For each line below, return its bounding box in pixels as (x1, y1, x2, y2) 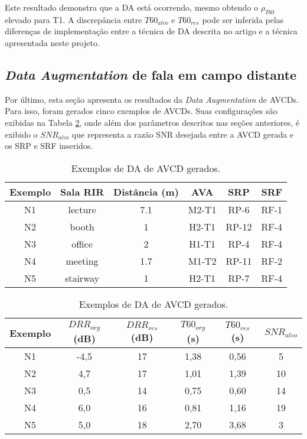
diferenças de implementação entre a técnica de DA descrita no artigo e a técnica (5, 25, 298, 37)
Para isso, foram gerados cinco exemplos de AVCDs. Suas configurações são (5, 105, 277, 117)
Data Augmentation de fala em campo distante (5, 65, 297, 83)
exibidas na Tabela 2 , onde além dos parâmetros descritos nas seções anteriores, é (5, 116, 299, 128)
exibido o (5, 128, 38, 140)
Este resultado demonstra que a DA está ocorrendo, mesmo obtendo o (5, 1, 259, 13)
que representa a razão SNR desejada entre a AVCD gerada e (71, 128, 294, 140)
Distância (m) (113, 184, 179, 199)
